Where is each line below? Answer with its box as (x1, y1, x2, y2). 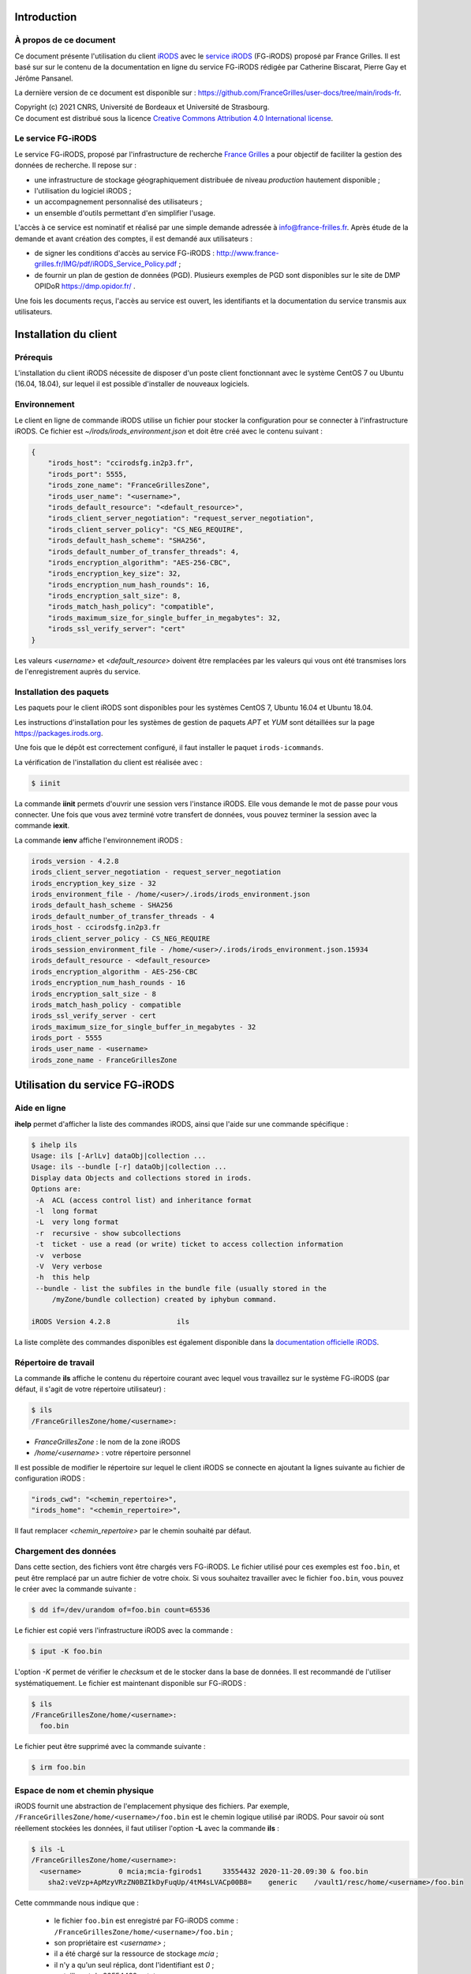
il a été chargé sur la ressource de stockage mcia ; (54, 1949, 219, 1958)
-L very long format (36, 1218, 119, 1227)
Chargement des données (14, 1546, 117, 1557)
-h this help (36, 1273, 90, 1282)
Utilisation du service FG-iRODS (14, 1079, 175, 1092)
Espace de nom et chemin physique (14, 1784, 154, 1796)
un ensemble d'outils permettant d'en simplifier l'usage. (34, 208, 216, 217)
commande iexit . (14, 821, 70, 831)
